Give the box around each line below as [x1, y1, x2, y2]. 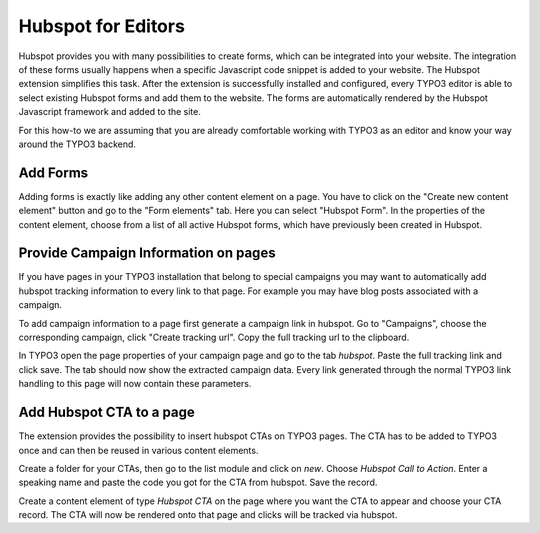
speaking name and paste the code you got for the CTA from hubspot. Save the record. [18, 476, 378, 489]
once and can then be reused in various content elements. [18, 444, 259, 456]
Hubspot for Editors [18, 15, 185, 37]
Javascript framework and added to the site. [18, 106, 202, 118]
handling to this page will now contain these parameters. [18, 378, 252, 390]
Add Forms [18, 164, 89, 181]
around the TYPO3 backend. [18, 138, 137, 150]
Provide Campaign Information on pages [18, 245, 276, 262]
